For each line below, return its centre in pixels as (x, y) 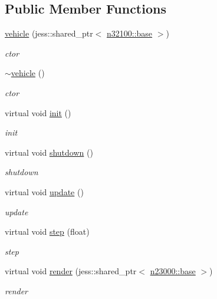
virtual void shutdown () (49, 152)
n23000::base (173, 271)
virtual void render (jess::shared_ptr (71, 271)
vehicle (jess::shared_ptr (49, 33)
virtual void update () (44, 191)
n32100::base (129, 33)
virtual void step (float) (47, 231)
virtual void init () (38, 112)
